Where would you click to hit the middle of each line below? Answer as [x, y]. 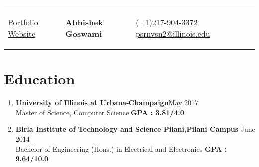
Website [22, 34]
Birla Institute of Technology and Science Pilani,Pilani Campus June [135, 129]
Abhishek [84, 22]
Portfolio [23, 22]
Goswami [84, 34]
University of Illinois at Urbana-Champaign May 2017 [107, 103]
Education [40, 79]
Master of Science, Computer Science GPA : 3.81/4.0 [100, 112]
